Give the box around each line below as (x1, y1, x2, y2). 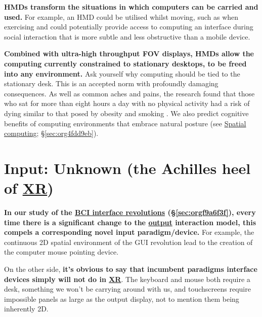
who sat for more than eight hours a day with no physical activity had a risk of (4, 98, 250, 109)
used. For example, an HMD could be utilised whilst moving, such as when (4, 11, 239, 22)
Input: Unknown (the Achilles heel (4, 157, 251, 178)
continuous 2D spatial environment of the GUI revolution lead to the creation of (4, 236, 253, 247)
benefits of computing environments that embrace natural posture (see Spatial (4, 118, 246, 128)
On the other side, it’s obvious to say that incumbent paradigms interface (4, 264, 257, 274)
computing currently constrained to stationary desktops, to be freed (4, 58, 247, 68)
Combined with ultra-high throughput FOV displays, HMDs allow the (4, 48, 254, 59)
